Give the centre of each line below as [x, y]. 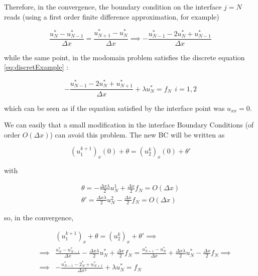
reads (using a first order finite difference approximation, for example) [112, 16]
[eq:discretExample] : [36, 67]
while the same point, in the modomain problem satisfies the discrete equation [124, 57]
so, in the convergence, [39, 218]
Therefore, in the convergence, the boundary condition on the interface [113, 7]
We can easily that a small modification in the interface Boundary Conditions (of [129, 125]
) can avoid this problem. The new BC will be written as [137, 134]
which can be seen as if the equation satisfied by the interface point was [114, 108]
